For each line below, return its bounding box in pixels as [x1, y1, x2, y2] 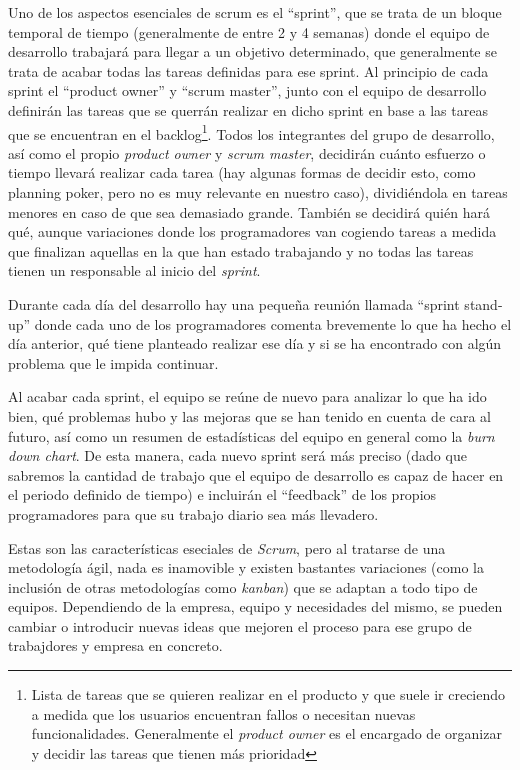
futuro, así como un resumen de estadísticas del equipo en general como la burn [8, 425, 495, 446]
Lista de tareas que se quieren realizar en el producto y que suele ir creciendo [31, 684, 506, 705]
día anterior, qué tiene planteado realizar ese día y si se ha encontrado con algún [8, 333, 502, 354]
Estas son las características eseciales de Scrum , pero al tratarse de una [8, 537, 446, 558]
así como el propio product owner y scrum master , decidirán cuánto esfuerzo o [8, 142, 486, 163]
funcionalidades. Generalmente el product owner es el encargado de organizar [31, 723, 502, 744]
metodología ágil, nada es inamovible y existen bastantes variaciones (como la [8, 557, 484, 578]
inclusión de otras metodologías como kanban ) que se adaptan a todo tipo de [8, 576, 478, 597]
